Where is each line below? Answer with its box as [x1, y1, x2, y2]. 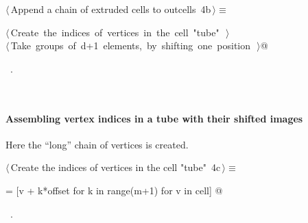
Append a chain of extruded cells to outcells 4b [10, 2, 211, 16]
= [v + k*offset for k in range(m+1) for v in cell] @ [5, 183, 223, 197]
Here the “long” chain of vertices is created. [5, 137, 189, 151]
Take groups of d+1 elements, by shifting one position [10, 38, 251, 53]
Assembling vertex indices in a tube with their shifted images [5, 111, 303, 125]
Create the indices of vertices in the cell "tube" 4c [10, 160, 221, 174]
